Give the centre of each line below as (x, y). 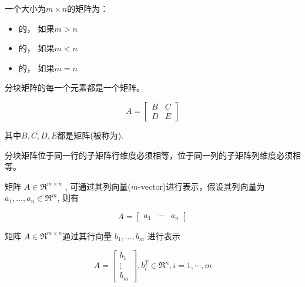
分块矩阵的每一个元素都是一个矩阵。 (75, 88)
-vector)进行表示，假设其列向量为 (202, 186)
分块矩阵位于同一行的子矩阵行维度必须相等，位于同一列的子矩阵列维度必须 (149, 155)
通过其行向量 (87, 235)
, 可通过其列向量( (98, 186)
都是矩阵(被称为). (91, 135)
